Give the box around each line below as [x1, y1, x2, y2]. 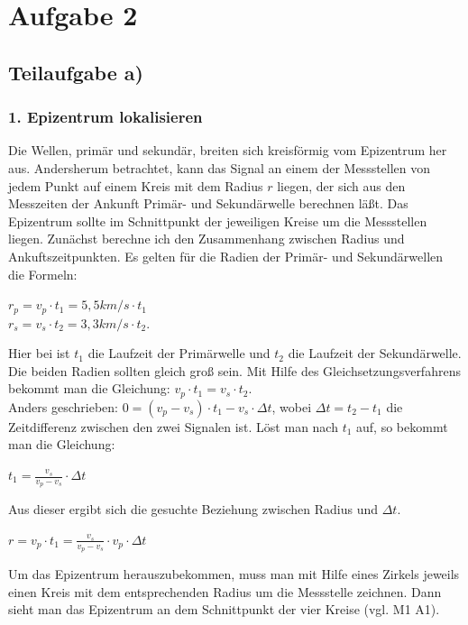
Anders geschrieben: [8, 397, 118, 416]
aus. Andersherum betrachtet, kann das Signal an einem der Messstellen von [8, 158, 431, 177]
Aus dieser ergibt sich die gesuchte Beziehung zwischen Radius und [8, 500, 378, 519]
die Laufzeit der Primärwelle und [87, 344, 271, 363]
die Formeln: [8, 264, 78, 283]
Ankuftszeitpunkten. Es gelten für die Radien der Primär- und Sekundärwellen [8, 246, 444, 265]
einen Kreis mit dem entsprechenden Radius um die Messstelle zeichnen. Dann [8, 582, 442, 601]
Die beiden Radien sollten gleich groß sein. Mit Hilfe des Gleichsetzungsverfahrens [8, 361, 461, 380]
